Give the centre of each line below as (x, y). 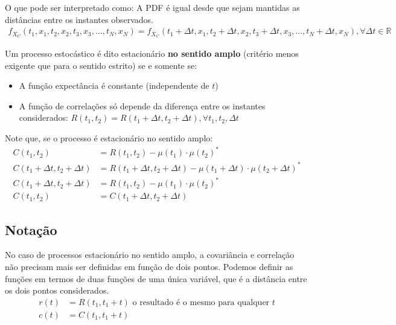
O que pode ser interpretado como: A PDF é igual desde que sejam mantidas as (152, 7)
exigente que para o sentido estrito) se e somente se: (101, 65)
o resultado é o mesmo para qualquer (201, 302)
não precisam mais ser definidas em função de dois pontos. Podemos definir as (149, 267)
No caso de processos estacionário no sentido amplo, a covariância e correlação (150, 255)
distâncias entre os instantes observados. (79, 19)
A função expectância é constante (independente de (114, 85)
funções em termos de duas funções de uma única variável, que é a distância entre (156, 278)
